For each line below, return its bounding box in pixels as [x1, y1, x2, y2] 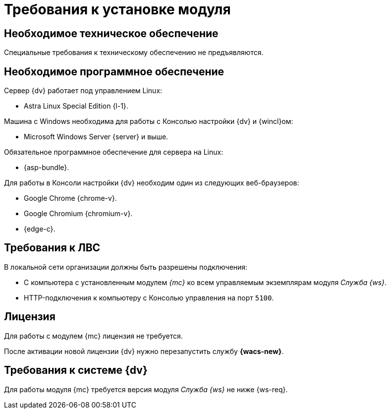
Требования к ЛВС [4, 241, 101, 254]
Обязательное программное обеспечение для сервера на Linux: [4, 148, 223, 157]
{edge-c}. [24, 225, 56, 234]
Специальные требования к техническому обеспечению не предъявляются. [4, 48, 264, 57]
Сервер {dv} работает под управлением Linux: [4, 86, 163, 95]
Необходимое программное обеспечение [4, 65, 224, 78]
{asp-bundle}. [24, 163, 69, 172]
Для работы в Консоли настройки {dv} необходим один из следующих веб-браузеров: [4, 178, 299, 187]
